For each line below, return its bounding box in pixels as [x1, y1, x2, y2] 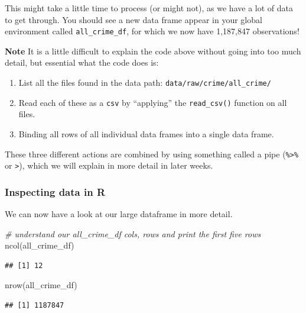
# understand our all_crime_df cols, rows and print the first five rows [5, 227, 261, 240]
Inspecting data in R [5, 184, 106, 199]
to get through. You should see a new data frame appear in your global [5, 13, 262, 25]
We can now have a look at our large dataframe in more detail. [5, 208, 233, 220]
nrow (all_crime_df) [5, 279, 77, 291]
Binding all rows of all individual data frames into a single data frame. [18, 127, 274, 140]
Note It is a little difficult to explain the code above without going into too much [5, 44, 301, 57]
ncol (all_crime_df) [5, 239, 74, 251]
